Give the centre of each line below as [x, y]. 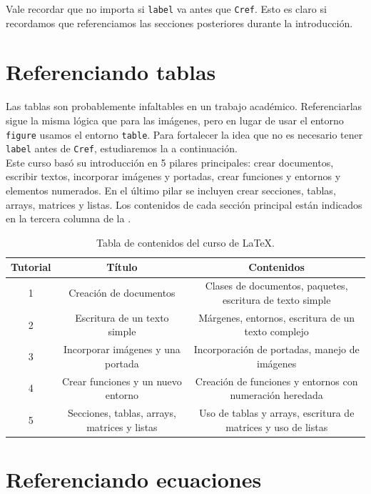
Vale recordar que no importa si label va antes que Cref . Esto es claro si [166, 9]
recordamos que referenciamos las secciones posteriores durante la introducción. [179, 23]
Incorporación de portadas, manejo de [276, 349]
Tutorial [31, 267]
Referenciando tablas [111, 72]
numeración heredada [276, 395]
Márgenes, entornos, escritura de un [277, 317]
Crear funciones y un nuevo [122, 381]
